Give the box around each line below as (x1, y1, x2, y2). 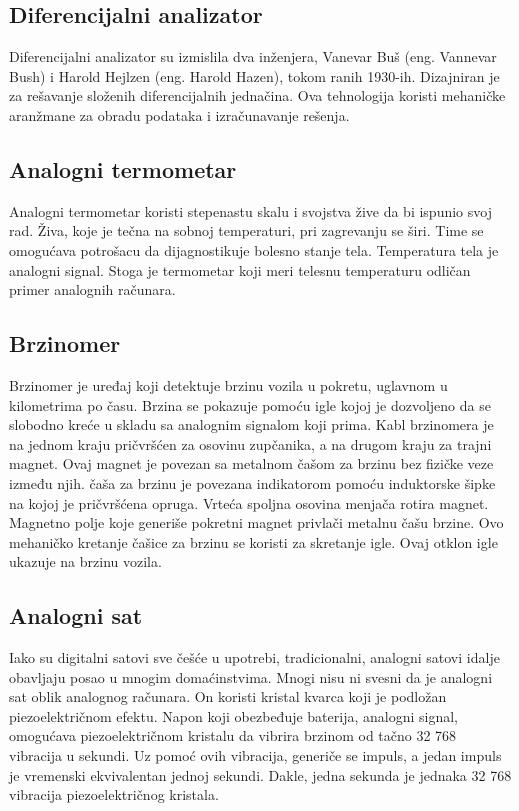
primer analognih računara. (9, 279, 176, 300)
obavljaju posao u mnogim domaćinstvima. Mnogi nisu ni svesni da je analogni (9, 666, 493, 687)
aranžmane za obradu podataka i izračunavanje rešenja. (9, 104, 350, 125)
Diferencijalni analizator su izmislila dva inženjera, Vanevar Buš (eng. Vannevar (9, 46, 497, 67)
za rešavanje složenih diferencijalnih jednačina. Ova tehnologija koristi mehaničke (9, 85, 506, 106)
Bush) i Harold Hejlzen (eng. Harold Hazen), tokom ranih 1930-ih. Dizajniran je (9, 65, 500, 86)
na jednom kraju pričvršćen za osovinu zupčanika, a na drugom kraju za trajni (9, 433, 492, 454)
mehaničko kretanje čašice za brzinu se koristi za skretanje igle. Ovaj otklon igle (9, 531, 498, 552)
